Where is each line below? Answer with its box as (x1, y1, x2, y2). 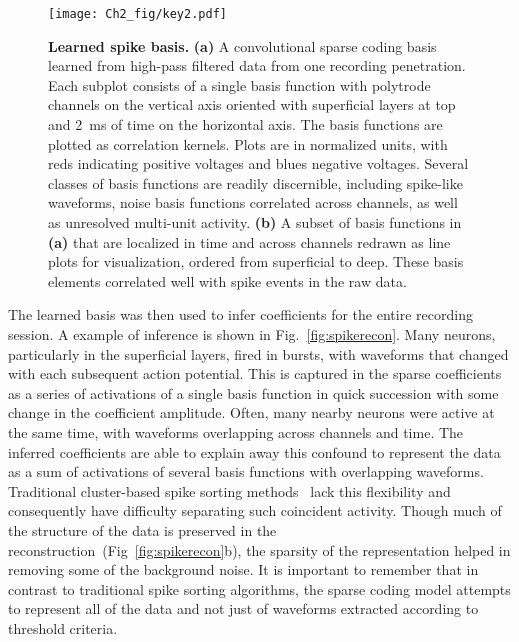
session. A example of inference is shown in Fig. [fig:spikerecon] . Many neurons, (8, 323, 496, 344)
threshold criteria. (8, 617, 118, 638)
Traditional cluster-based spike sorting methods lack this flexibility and (8, 480, 451, 501)
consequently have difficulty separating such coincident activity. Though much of (8, 500, 502, 521)
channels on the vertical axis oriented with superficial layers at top (48, 94, 456, 115)
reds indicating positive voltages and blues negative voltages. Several (48, 153, 469, 174)
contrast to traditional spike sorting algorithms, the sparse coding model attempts (8, 578, 511, 599)
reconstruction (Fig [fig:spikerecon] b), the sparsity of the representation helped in (8, 539, 511, 560)
